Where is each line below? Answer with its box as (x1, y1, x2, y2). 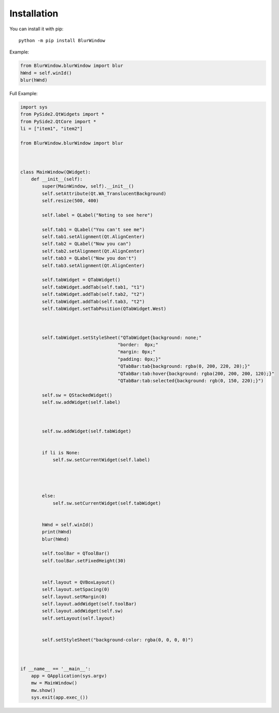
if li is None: (42, 450, 81, 455)
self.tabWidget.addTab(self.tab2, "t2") (42, 291, 145, 297)
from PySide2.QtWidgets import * (20, 111, 105, 117)
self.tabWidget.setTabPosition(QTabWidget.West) (42, 306, 167, 311)
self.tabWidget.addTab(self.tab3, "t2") (42, 298, 145, 305)
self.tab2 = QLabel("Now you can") (42, 241, 132, 247)
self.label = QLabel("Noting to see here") (42, 212, 153, 218)
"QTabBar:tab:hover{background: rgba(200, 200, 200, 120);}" (117, 370, 274, 377)
